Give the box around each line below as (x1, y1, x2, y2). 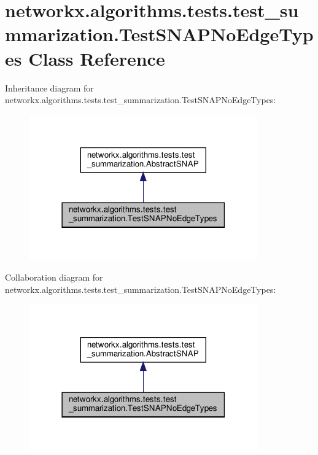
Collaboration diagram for (5, 271, 103, 284)
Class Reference (28, 45, 165, 71)
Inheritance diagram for (5, 81, 94, 94)
